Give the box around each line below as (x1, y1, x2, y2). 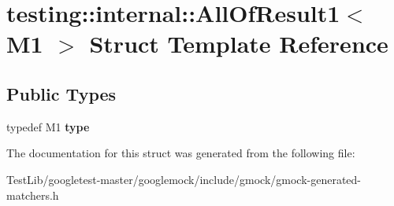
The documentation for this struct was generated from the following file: (6, 145, 355, 161)
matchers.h (6, 186, 59, 203)
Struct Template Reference (89, 28, 388, 60)
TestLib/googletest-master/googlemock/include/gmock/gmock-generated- (6, 171, 362, 187)
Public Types (6, 81, 117, 105)
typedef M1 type (6, 118, 90, 134)
